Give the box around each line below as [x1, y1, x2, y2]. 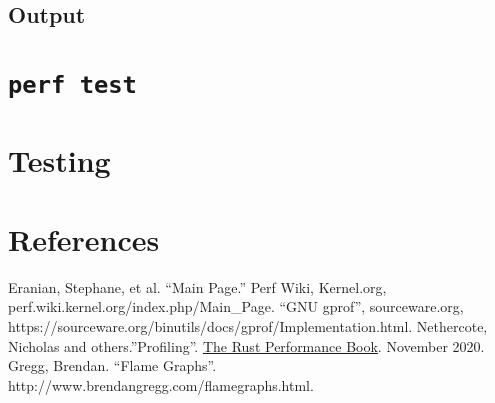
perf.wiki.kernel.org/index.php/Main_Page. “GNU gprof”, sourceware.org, [8, 296, 464, 317]
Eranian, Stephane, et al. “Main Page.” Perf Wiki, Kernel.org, [8, 276, 387, 297]
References [8, 218, 160, 259]
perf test [8, 70, 137, 99]
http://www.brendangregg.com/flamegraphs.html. [8, 374, 314, 395]
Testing [8, 140, 111, 181]
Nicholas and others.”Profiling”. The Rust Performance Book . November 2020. [8, 335, 485, 356]
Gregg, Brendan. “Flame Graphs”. [8, 355, 217, 376]
